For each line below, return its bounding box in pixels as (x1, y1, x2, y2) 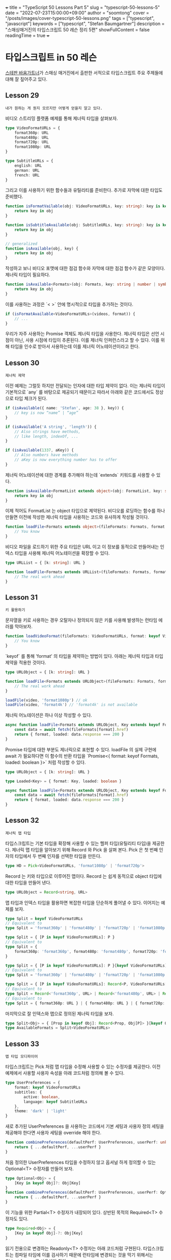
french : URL (14, 172, 40, 178)
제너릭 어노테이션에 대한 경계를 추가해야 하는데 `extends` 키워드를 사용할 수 (5, 472, 155, 478)
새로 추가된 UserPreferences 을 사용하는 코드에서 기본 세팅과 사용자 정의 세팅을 (5, 1123, 164, 1129)
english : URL (14, 163, 42, 168)
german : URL (14, 168, 40, 173)
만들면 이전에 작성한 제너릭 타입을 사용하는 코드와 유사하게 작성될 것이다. (5, 514, 149, 520)
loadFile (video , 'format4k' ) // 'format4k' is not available (5, 702, 138, 707)
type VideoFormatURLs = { (5, 125, 60, 131)
